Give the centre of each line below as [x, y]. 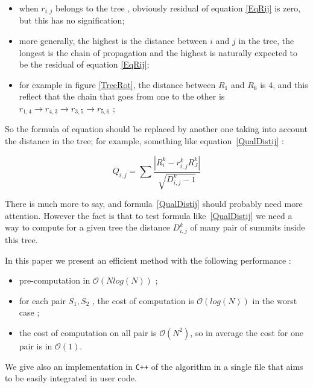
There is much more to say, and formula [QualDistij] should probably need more [154, 204]
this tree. [21, 240]
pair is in [36, 345]
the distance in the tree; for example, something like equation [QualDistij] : [144, 141]
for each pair [42, 300]
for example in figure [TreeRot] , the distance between [117, 84]
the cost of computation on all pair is [88, 332]
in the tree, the [266, 41]
